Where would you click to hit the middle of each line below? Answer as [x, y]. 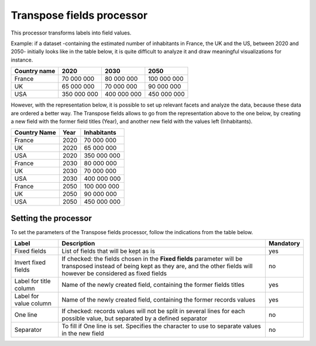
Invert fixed [30, 262]
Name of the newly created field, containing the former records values [159, 300]
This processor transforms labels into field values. [71, 33]
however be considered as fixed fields [114, 273]
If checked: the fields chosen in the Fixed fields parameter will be [152, 259]
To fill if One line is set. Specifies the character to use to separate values [162, 326]
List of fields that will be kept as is [108, 251]
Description [78, 244]
